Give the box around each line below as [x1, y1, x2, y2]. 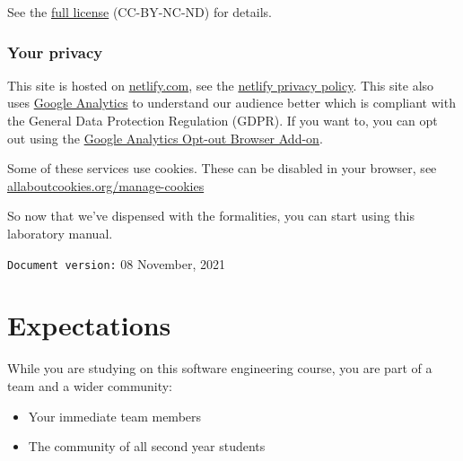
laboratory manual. [7, 223, 113, 242]
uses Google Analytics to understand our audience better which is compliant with [7, 93, 456, 112]
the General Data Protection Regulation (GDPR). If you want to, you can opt [7, 111, 438, 129]
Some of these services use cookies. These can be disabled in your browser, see [7, 159, 437, 178]
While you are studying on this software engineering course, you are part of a [7, 359, 432, 378]
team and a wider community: [7, 376, 172, 395]
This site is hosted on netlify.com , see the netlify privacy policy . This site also [7, 75, 434, 94]
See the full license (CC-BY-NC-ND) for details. [7, 3, 272, 21]
